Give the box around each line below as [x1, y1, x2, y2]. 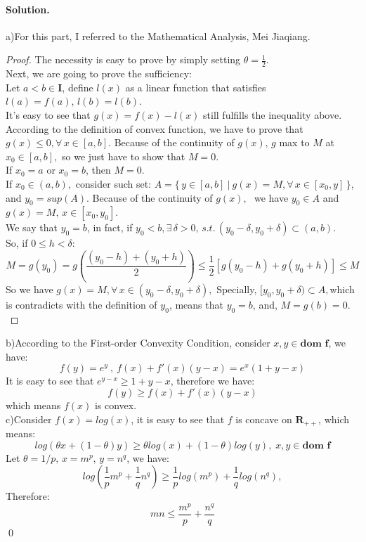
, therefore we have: [170, 373, 255, 388]
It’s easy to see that [6, 108, 91, 122]
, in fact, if [86, 220, 133, 235]
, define [62, 79, 93, 94]
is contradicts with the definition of [6, 297, 157, 311]
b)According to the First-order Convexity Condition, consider [6, 335, 270, 350]
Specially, [216, 281, 257, 296]
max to [279, 135, 310, 150]
